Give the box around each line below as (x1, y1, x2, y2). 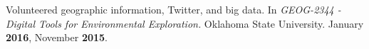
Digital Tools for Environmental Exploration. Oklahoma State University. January (6, 16, 364, 31)
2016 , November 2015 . (6, 30, 108, 45)
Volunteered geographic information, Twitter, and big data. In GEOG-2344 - (6, 2, 341, 16)
